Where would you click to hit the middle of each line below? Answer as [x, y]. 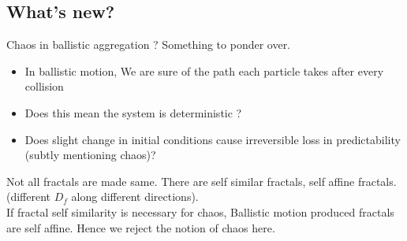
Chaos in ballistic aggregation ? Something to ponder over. [149, 44]
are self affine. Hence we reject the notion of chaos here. [141, 227]
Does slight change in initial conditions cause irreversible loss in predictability [213, 139]
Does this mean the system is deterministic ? [133, 112]
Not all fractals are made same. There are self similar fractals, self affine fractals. [202, 181]
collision [44, 86]
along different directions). [135, 197]
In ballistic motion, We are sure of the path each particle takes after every [204, 70]
